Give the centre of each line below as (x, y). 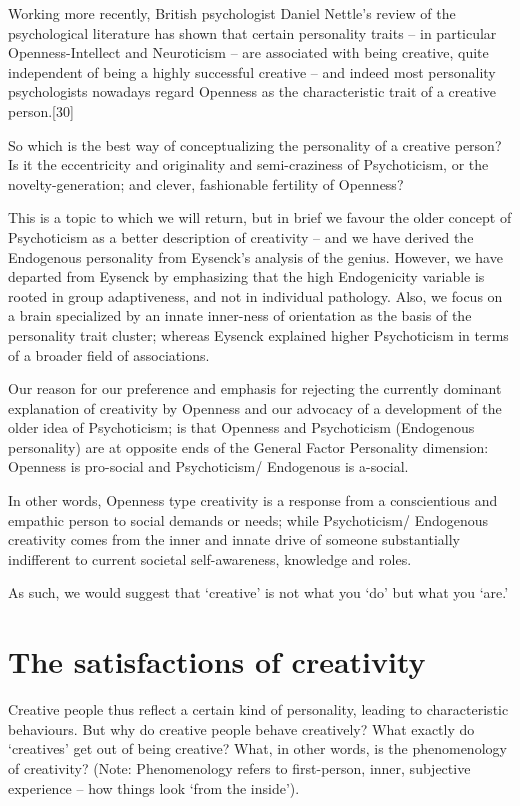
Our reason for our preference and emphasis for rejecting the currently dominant (255, 388)
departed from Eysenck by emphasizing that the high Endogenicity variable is (246, 276)
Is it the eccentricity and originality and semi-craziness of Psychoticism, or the (248, 164)
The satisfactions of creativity (217, 661)
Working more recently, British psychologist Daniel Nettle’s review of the (232, 13)
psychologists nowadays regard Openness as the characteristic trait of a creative (252, 91)
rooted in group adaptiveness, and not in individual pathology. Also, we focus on (255, 295)
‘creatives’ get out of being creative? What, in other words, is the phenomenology (257, 748)
